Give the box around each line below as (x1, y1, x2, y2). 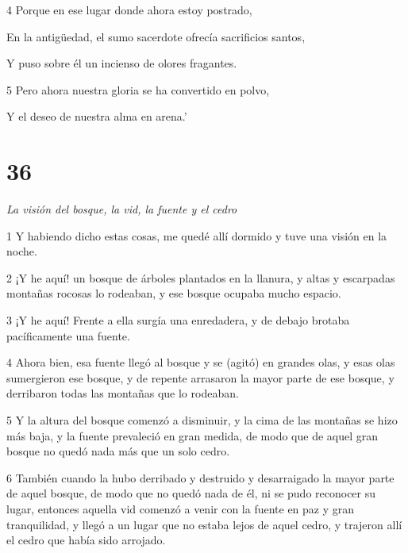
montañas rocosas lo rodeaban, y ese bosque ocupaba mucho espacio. (6, 285, 341, 301)
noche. (6, 243, 37, 259)
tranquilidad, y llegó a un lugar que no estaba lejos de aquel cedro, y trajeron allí (6, 516, 402, 532)
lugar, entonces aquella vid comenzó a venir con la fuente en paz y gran (6, 501, 355, 517)
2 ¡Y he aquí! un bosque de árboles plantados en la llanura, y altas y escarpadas (6, 269, 395, 286)
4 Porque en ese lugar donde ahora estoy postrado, (6, 2, 252, 17)
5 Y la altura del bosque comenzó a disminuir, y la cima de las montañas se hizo (6, 412, 398, 428)
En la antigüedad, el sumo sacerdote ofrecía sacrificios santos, (6, 28, 306, 44)
